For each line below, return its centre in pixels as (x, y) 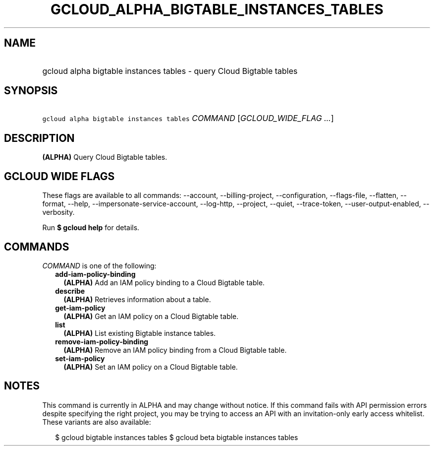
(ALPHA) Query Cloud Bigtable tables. (105, 157)
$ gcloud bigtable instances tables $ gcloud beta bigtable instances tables (177, 437)
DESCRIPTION (39, 138)
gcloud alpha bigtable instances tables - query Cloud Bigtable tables (170, 71)
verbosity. (58, 212)
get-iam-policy (80, 308)
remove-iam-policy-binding (102, 341)
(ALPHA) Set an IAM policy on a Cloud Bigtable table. (151, 367)
